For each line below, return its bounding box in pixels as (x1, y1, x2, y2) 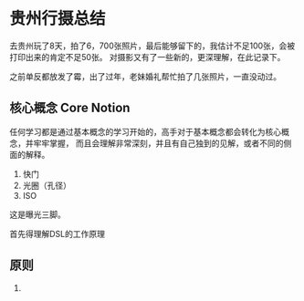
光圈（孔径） (22, 180, 71, 191)
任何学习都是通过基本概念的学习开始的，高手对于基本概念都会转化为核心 (9, 126, 281, 137)
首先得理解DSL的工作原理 (9, 228, 106, 239)
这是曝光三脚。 (9, 209, 66, 220)
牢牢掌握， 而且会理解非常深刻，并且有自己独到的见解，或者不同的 (33, 138, 284, 149)
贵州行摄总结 (9, 8, 107, 29)
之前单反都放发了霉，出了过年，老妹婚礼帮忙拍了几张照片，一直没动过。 (9, 70, 281, 82)
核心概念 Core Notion (9, 100, 131, 116)
